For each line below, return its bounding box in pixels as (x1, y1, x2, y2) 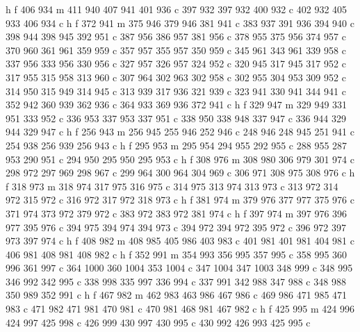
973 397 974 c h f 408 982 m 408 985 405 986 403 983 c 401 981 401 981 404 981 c (6, 233, 354, 248)
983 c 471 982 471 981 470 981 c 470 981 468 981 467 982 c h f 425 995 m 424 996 (6, 301, 354, 316)
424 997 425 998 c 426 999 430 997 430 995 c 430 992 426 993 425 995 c (6, 315, 311, 329)
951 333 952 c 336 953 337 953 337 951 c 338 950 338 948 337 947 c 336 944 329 (6, 110, 346, 125)
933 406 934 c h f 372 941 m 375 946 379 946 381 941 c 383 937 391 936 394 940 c (6, 15, 354, 30)
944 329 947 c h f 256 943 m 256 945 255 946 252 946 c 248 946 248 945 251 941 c (6, 124, 354, 139)
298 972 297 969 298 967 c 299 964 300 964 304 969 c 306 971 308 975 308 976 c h (6, 165, 355, 180)
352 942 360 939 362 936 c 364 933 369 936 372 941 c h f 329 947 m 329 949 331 (6, 97, 347, 112)
